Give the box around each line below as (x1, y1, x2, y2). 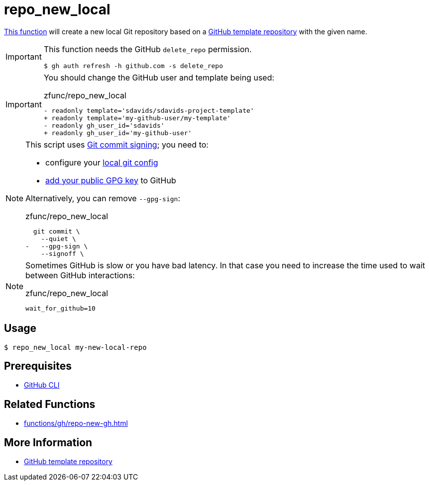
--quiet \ (41, 235, 76, 242)
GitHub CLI (24, 381, 60, 390)
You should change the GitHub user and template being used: (43, 72, 275, 82)
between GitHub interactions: (25, 270, 135, 280)
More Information (4, 436, 93, 449)
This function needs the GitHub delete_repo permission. (43, 44, 252, 54)
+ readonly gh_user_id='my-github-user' (43, 129, 192, 137)
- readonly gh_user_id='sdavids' (43, 121, 165, 129)
